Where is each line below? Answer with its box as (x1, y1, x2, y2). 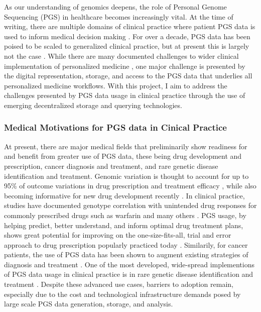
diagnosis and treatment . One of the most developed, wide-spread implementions (4, 259, 255, 269)
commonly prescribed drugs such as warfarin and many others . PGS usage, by (4, 210, 246, 220)
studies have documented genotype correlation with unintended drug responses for (4, 200, 257, 211)
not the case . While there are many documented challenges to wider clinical (4, 50, 239, 61)
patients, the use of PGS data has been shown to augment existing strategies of (4, 249, 248, 260)
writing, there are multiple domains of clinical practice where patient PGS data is (4, 21, 255, 32)
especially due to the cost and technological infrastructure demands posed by (4, 288, 241, 299)
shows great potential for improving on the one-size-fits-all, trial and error (4, 230, 231, 240)
